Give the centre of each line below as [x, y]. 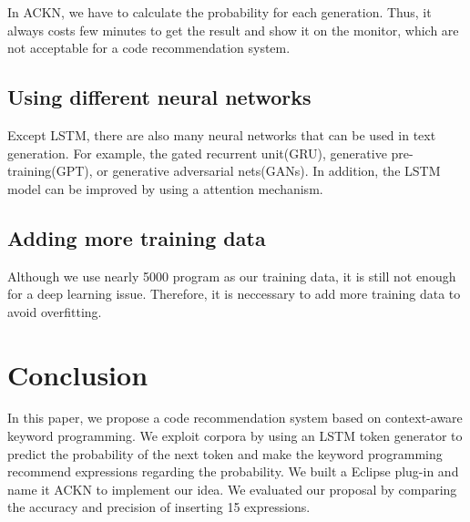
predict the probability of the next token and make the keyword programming [225, 453]
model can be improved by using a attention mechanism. [165, 188]
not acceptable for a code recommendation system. [149, 48]
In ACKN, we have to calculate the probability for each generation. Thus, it [220, 12]
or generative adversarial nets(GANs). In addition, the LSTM [269, 171]
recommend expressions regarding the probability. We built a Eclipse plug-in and [233, 471]
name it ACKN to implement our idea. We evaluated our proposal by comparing [232, 489]
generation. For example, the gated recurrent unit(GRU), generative [197, 153]
